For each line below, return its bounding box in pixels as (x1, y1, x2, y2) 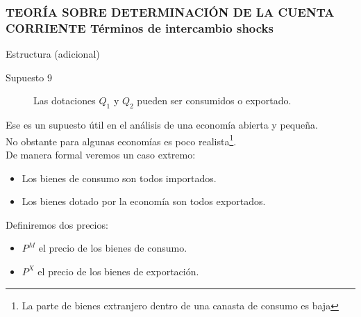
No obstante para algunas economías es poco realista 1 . (6, 131, 237, 148)
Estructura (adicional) (6, 47, 100, 61)
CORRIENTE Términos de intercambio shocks (6, 19, 274, 36)
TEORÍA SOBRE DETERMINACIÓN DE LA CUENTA (6, 3, 335, 20)
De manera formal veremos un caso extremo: (6, 147, 196, 161)
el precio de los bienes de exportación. (37, 263, 199, 278)
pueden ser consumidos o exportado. (137, 93, 292, 108)
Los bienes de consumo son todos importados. (22, 170, 217, 185)
